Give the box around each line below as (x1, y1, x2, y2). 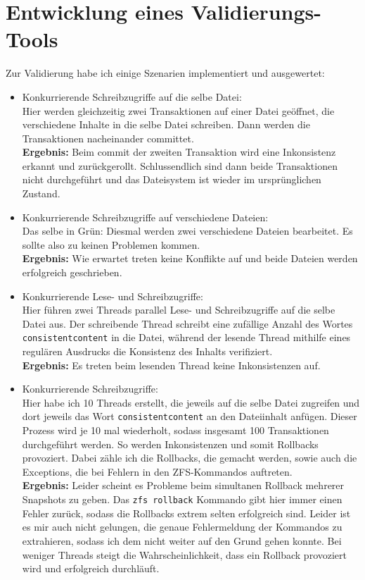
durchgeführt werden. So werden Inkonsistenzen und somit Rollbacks (22, 436, 319, 451)
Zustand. (22, 186, 60, 201)
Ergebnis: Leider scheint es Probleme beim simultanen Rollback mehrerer (22, 478, 345, 493)
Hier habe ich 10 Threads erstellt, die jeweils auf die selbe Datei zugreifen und (22, 395, 360, 409)
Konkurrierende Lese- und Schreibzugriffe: (22, 288, 203, 303)
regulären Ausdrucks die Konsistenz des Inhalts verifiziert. (22, 344, 273, 359)
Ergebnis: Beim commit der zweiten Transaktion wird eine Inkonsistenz (22, 144, 336, 159)
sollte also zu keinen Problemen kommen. (22, 237, 200, 252)
